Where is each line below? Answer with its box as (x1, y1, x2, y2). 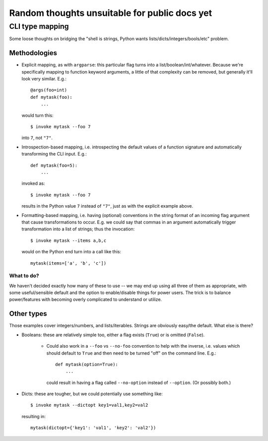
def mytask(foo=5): (30, 162, 78, 168)
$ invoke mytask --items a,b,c (30, 237, 107, 243)
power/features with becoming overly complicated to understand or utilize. (9, 296, 162, 302)
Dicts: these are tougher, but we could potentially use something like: (21, 391, 163, 397)
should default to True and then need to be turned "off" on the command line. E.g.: (46, 350, 216, 356)
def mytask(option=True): (55, 362, 119, 367)
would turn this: (21, 112, 54, 118)
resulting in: (21, 413, 46, 419)
